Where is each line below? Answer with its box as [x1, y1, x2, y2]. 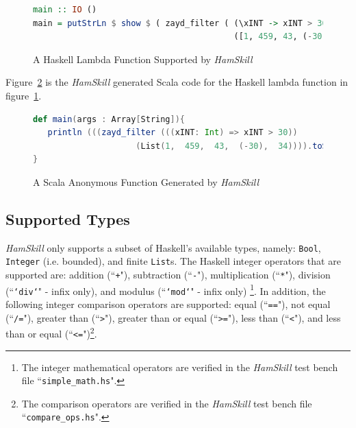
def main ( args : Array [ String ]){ [33, 114, 186, 124]
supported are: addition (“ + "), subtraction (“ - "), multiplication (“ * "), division [5, 267, 331, 282]
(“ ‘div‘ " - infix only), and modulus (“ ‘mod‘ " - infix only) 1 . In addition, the [5, 281, 326, 298]
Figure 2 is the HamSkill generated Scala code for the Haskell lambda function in [5, 75, 348, 89]
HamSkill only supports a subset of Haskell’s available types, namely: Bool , [5, 240, 321, 254]
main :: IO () [33, 5, 97, 14]
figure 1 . [5, 88, 42, 102]
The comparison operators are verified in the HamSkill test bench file [21, 396, 312, 410]
